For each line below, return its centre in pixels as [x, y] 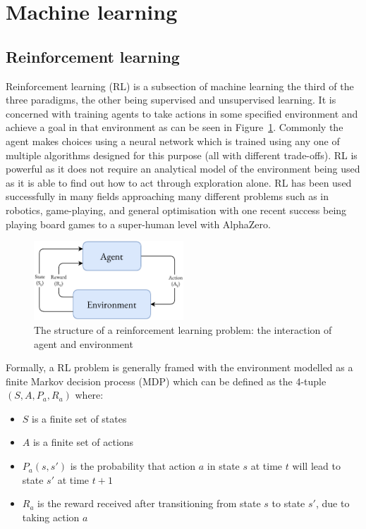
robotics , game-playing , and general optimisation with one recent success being [176, 210]
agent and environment [84, 343]
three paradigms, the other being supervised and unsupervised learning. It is [171, 100]
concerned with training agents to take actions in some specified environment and [182, 113]
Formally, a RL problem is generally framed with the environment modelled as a [179, 367]
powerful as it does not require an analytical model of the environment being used [183, 169]
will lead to [316, 466]
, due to [333, 503]
